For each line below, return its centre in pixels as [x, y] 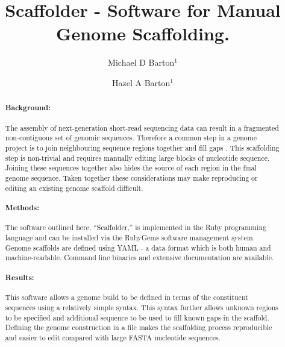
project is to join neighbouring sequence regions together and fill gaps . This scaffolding [142, 148]
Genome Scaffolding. [143, 33]
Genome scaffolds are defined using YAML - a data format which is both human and [138, 247]
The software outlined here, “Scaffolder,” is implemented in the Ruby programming [136, 227]
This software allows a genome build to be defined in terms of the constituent [127, 297]
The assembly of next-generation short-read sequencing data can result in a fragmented [142, 127]
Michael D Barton [141, 62]
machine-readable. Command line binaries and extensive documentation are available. [139, 258]
